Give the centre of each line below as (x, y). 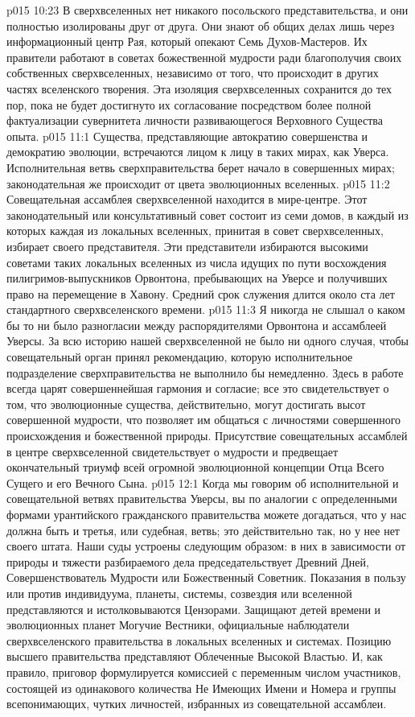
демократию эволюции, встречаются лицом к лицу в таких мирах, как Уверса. (198, 152)
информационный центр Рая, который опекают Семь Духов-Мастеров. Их (187, 41)
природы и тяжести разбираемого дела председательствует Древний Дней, (188, 561)
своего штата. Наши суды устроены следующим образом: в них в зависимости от (206, 546)
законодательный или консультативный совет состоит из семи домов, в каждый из (207, 214)
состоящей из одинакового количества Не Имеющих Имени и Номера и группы (201, 688)
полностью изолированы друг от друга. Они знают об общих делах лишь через (201, 25)
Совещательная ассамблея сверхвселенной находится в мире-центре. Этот (187, 199)
